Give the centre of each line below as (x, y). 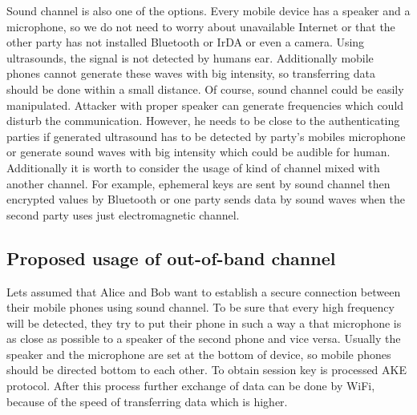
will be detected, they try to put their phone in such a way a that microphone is (204, 322)
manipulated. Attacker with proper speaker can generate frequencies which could (205, 105)
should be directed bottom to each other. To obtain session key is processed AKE (206, 370)
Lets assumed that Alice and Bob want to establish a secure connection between (204, 291)
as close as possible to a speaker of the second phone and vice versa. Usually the (204, 338)
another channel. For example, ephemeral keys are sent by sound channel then (198, 183)
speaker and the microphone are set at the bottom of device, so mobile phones (199, 354)
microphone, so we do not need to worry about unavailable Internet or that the (201, 26)
